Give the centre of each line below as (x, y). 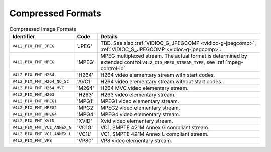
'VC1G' (85, 127)
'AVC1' (85, 81)
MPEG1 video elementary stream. (140, 101)
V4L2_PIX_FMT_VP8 (32, 141)
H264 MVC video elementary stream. (145, 88)
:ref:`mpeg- (230, 62)
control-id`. (114, 68)
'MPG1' (85, 101)
